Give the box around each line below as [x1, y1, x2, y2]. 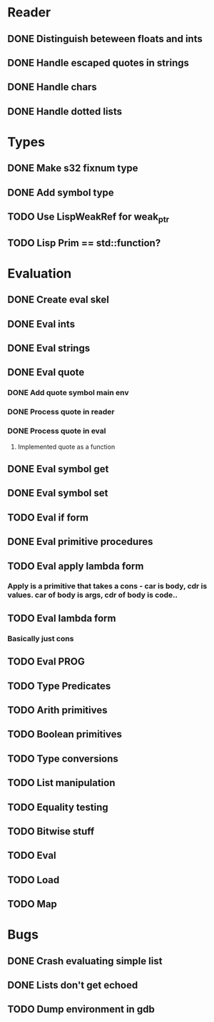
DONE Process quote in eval [7, 426, 106, 436]
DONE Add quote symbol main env [7, 388, 129, 398]
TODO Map [7, 898, 57, 910]
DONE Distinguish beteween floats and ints [7, 33, 203, 45]
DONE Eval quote [7, 367, 85, 379]
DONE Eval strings [7, 342, 91, 354]
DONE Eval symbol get [7, 463, 109, 475]
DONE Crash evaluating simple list [7, 955, 163, 967]
